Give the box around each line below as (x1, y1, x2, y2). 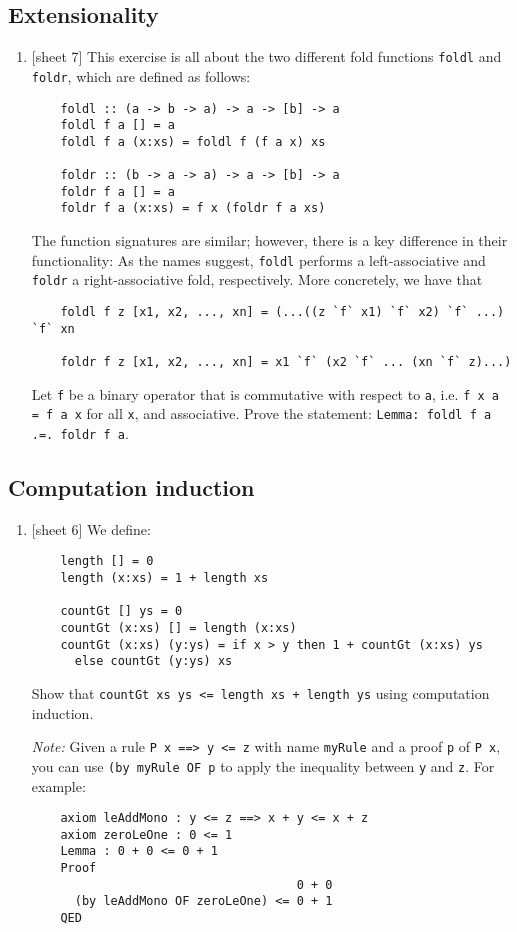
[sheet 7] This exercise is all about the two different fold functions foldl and (31, 46, 502, 67)
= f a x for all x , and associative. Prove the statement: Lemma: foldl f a (31, 403, 492, 424)
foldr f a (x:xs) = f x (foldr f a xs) (60, 201, 326, 216)
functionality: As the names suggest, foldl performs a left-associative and (31, 249, 486, 270)
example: (31, 775, 86, 796)
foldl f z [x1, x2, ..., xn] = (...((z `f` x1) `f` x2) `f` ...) (60, 305, 505, 320)
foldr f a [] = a (60, 184, 175, 199)
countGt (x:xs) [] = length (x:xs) (60, 621, 297, 636)
